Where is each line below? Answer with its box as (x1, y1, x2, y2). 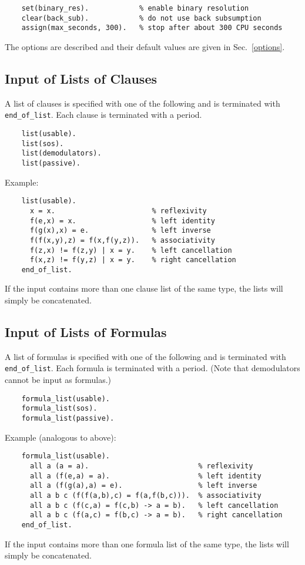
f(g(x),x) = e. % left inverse (29, 226, 211, 235)
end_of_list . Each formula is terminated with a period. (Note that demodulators (5, 362, 300, 374)
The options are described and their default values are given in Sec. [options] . (5, 40, 285, 52)
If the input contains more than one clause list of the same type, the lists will (5, 282, 283, 295)
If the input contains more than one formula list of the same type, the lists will (5, 537, 289, 550)
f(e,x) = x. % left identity (29, 216, 215, 225)
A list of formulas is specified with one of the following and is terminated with (5, 350, 286, 362)
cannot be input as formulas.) (5, 374, 112, 386)
